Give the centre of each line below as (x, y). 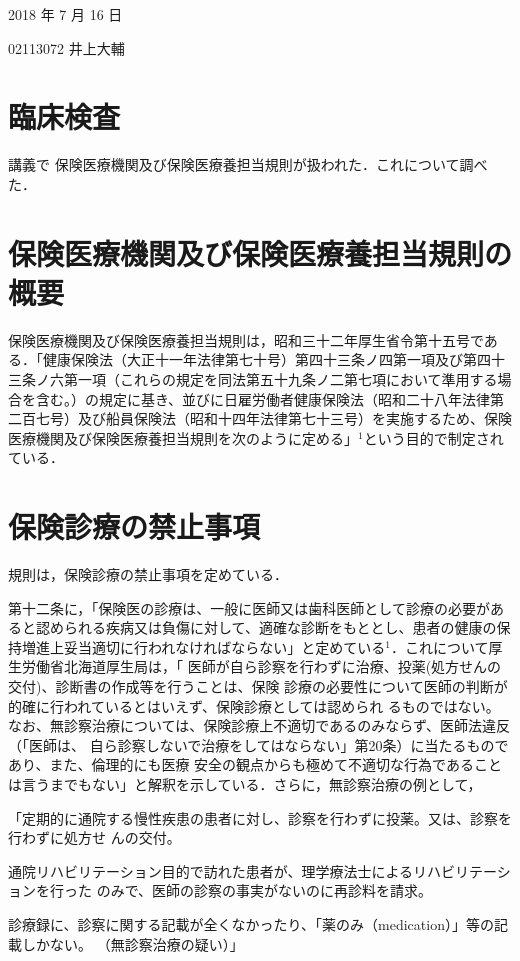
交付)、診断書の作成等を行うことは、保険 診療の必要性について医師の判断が (258, 686)
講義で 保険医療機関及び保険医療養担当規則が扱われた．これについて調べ (248, 164)
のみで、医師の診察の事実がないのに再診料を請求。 (264, 890)
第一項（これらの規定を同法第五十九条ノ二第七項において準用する (280, 379)
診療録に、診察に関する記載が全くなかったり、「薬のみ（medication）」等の (251, 924)
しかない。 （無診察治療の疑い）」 (132, 943)
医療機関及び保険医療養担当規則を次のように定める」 (183, 437)
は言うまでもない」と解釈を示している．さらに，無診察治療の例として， (245, 784)
